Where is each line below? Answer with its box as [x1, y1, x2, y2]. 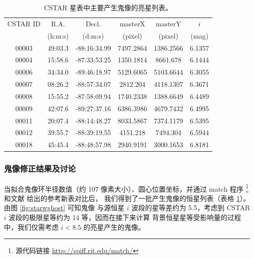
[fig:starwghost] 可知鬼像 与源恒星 [20, 202, 125, 213]
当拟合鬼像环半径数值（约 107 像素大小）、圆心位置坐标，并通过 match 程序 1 [4, 182, 249, 194]
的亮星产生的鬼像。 [83, 221, 145, 232]
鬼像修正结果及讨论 [4, 162, 76, 175]
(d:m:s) [83, 30, 104, 40]
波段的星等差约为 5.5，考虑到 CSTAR [131, 202, 250, 213]
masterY [155, 18, 181, 28]
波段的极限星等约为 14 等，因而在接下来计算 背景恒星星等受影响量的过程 [8, 212, 241, 222]
